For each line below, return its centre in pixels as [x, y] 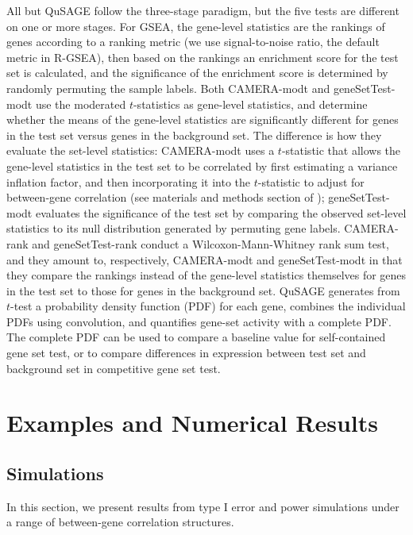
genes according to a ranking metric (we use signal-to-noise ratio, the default [193, 42]
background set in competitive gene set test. [114, 368]
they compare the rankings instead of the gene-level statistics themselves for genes [206, 275]
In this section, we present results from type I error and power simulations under [203, 506]
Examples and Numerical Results [192, 423]
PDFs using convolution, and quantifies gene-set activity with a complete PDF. [199, 321]
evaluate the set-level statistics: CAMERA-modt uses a [141, 150]
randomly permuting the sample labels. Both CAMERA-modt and [168, 88]
